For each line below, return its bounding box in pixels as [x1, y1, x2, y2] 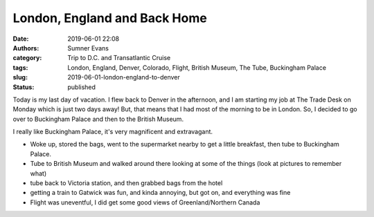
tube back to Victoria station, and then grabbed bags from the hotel [30, 179, 223, 187]
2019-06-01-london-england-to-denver [67, 73, 180, 82]
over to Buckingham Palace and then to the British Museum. [12, 115, 184, 123]
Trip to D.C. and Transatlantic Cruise [67, 54, 171, 62]
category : [12, 54, 42, 62]
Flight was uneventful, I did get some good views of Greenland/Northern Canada [30, 198, 260, 207]
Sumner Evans [67, 44, 109, 52]
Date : [12, 35, 29, 43]
